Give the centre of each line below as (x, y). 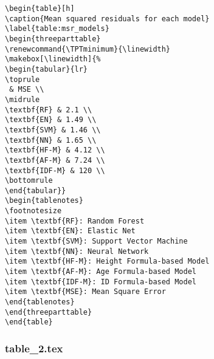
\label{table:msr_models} (57, 29)
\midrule (22, 99)
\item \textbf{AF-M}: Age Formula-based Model (101, 272)
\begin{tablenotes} (44, 201)
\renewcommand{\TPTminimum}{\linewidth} (88, 49)
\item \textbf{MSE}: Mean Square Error (85, 292)
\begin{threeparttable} (53, 39)
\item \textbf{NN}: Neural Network (77, 251)
